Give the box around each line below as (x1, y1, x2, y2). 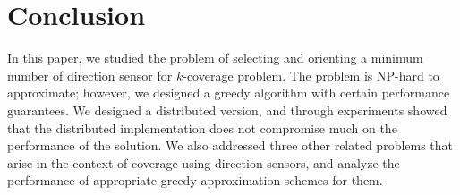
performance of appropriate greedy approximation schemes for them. (7, 171, 383, 190)
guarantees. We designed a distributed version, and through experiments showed (7, 100, 447, 119)
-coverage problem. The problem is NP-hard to (183, 65, 439, 84)
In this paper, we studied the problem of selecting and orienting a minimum (7, 48, 423, 67)
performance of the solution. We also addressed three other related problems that (7, 136, 454, 155)
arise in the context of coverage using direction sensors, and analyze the (7, 153, 400, 172)
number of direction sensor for (7, 65, 173, 84)
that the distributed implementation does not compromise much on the (7, 118, 397, 137)
